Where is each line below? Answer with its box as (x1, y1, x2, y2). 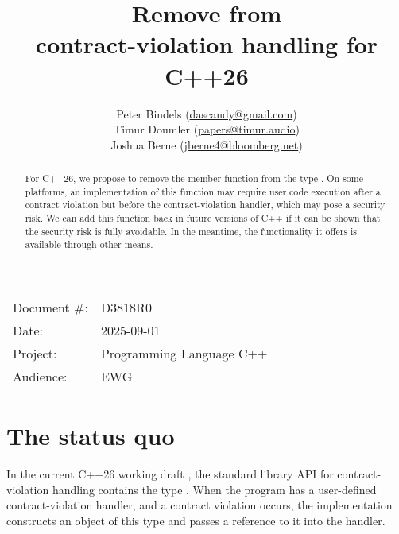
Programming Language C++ (100, 344, 268, 363)
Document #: (13, 298, 88, 317)
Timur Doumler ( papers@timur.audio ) (114, 121, 300, 137)
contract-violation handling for (35, 28, 378, 60)
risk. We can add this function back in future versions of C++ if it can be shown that (25, 211, 381, 225)
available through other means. (25, 238, 153, 251)
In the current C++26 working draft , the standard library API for (6, 466, 334, 482)
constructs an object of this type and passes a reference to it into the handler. (6, 512, 385, 528)
